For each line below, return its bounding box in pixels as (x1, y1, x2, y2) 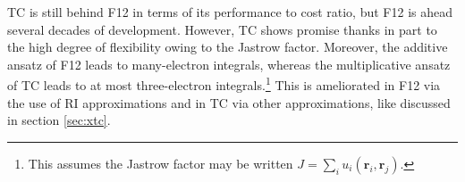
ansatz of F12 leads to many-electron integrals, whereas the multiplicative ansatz (7, 54, 451, 73)
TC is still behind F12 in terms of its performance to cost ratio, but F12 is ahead (7, 3, 452, 21)
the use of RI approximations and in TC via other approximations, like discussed (7, 93, 451, 112)
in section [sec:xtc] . (7, 111, 111, 129)
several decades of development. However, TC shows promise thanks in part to (7, 20, 437, 38)
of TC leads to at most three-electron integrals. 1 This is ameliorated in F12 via (7, 73, 441, 95)
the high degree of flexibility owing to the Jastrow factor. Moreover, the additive (7, 37, 448, 56)
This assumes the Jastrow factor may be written (28, 153, 293, 172)
